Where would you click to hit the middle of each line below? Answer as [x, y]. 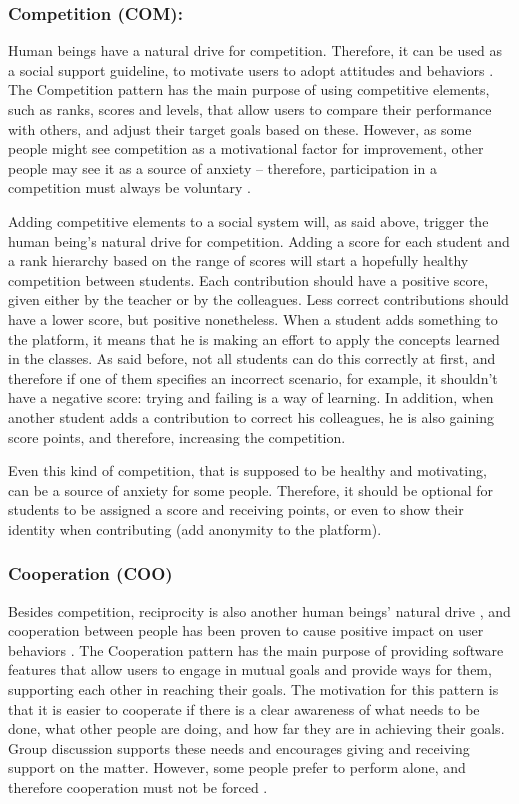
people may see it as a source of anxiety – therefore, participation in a [222, 167]
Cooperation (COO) [90, 573]
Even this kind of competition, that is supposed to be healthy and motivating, [247, 470]
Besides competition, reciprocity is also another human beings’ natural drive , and [259, 610]
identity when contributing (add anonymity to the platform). [195, 528]
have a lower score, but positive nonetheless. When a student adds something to [253, 318]
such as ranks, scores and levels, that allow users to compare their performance [250, 109]
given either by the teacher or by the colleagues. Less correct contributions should [258, 299]
